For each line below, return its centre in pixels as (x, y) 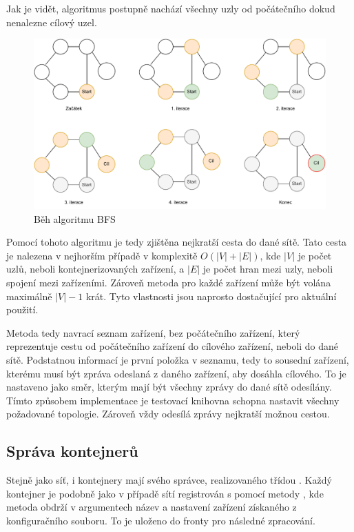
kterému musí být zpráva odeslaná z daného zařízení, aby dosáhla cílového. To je (176, 373)
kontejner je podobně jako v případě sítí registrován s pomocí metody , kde (165, 493)
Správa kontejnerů (72, 451)
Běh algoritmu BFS (75, 218)
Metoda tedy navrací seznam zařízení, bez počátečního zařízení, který (153, 332)
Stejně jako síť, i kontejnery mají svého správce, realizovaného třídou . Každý (169, 480)
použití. (22, 309)
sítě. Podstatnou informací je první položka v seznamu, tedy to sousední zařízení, (178, 359)
